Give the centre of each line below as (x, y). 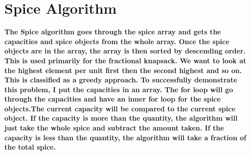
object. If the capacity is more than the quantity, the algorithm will (121, 118)
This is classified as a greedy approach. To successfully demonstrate (121, 80)
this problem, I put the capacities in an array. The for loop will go (119, 89)
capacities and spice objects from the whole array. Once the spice (117, 41)
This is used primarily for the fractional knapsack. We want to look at (125, 60)
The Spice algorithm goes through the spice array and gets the (113, 32)
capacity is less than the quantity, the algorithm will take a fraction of (125, 137)
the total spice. (30, 147)
